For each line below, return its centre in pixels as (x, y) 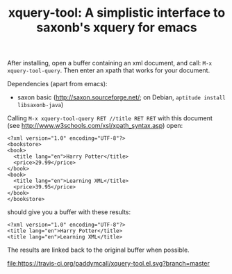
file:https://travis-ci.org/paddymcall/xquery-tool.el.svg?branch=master (108, 264)
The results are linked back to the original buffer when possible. (98, 250)
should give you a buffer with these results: (69, 212)
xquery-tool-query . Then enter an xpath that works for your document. (109, 70)
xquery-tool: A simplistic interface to (117, 13)
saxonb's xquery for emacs (117, 27)
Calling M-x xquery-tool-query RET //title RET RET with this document (110, 118)
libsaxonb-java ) (40, 105)
